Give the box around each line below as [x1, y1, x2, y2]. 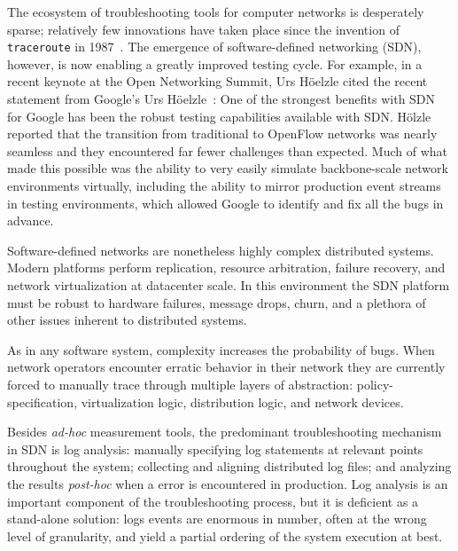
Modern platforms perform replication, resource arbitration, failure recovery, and [7, 258, 446, 277]
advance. [7, 211, 54, 230]
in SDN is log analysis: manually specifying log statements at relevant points [7, 439, 423, 458]
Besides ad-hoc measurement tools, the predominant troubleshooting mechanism [7, 422, 442, 441]
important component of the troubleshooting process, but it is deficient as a [7, 492, 419, 510]
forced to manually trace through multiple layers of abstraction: [7, 374, 353, 393]
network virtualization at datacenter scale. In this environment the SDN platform [7, 275, 450, 294]
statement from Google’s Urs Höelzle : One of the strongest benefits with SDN [7, 90, 436, 108]
